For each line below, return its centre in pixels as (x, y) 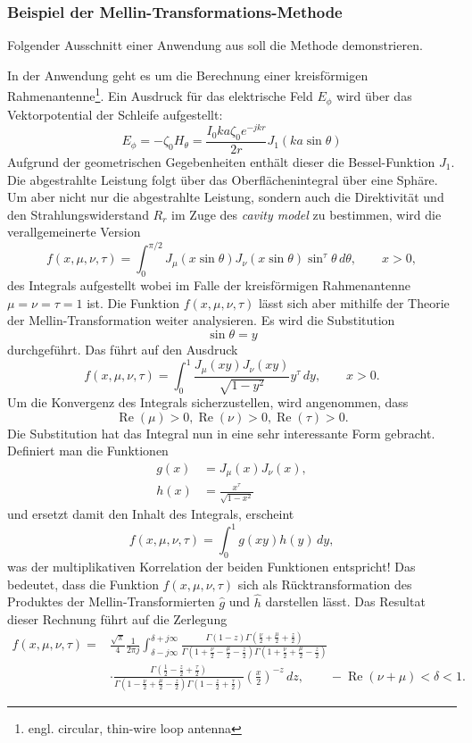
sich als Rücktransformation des (325, 584)
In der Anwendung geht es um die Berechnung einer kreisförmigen (188, 75)
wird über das (374, 96)
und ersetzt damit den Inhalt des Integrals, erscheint (151, 514)
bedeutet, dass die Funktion (83, 584)
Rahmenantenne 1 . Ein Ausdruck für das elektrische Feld (160, 95)
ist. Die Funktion (133, 302)
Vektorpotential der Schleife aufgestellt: (115, 114)
